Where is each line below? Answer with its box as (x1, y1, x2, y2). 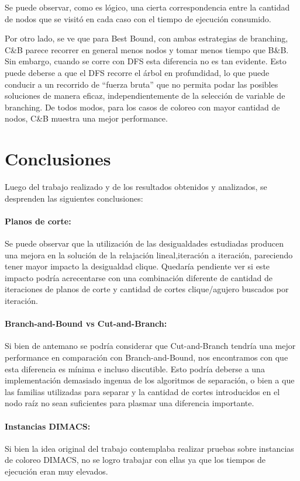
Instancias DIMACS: (5, 420, 91, 432)
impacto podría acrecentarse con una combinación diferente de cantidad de (5, 271, 273, 283)
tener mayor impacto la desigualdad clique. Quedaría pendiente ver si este (5, 260, 270, 272)
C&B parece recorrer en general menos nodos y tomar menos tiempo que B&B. (5, 43, 289, 56)
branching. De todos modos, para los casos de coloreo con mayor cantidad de (5, 101, 280, 113)
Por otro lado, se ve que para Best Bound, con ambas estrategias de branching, (5, 32, 288, 44)
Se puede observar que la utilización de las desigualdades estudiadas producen (5, 237, 284, 250)
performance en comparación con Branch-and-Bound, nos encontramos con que (5, 351, 288, 363)
